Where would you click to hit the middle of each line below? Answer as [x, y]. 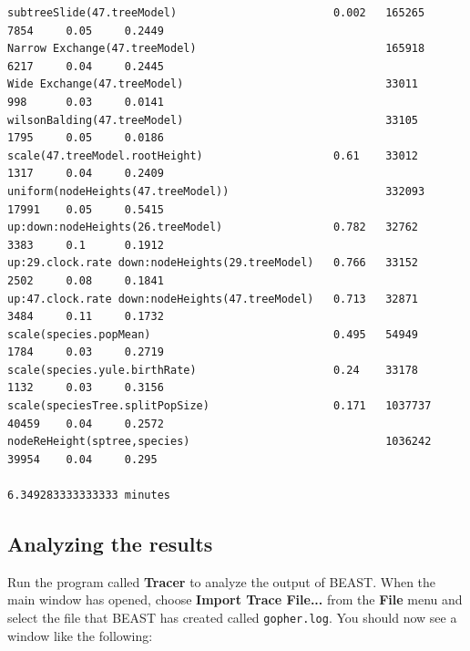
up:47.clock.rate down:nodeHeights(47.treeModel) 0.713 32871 [213, 299]
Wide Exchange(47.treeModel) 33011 [213, 84]
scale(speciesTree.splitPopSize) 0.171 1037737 [220, 406]
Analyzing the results [110, 544]
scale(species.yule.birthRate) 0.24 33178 [213, 370]
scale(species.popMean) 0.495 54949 [213, 334]
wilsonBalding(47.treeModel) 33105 [213, 120]
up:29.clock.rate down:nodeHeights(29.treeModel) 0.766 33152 [213, 263]
